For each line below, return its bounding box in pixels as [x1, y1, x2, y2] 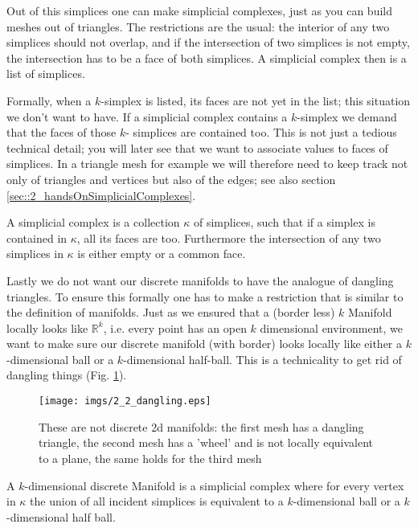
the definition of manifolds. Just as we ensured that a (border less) [6, 304, 335, 321]
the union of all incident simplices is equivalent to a [30, 493, 284, 510]
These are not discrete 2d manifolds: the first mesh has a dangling [39, 418, 364, 435]
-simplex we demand [297, 108, 397, 125]
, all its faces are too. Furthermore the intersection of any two [76, 229, 381, 246]
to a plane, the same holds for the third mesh [39, 449, 262, 466]
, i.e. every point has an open [103, 319, 247, 336]
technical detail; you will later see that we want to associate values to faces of [6, 139, 388, 156]
